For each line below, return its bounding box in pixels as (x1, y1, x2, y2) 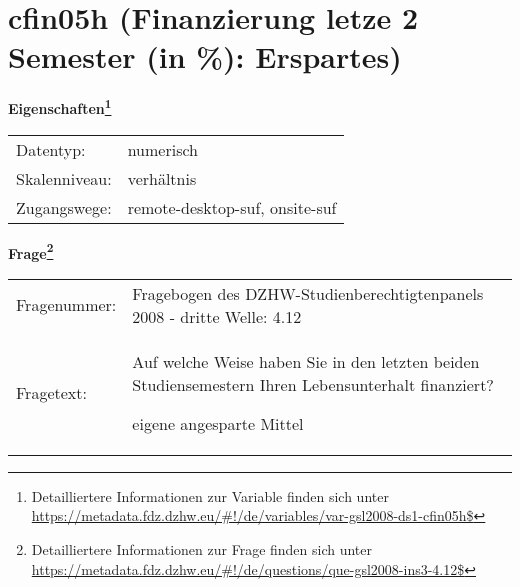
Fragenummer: (16, 293, 117, 317)
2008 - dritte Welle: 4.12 (132, 304, 302, 328)
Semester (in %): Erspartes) (8, 36, 402, 77)
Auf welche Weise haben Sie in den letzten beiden (132, 349, 480, 373)
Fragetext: (16, 380, 87, 404)
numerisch (127, 137, 198, 161)
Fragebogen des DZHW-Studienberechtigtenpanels (132, 281, 484, 305)
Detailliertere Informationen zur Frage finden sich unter (31, 539, 373, 559)
